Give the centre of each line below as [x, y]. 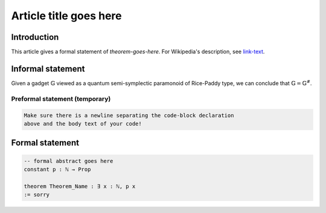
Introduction [35, 37]
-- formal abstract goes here [69, 161]
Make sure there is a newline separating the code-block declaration [129, 115]
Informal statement [48, 68]
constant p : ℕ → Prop [57, 169]
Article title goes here [66, 16]
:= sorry [37, 195]
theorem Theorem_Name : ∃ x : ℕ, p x [80, 186]
